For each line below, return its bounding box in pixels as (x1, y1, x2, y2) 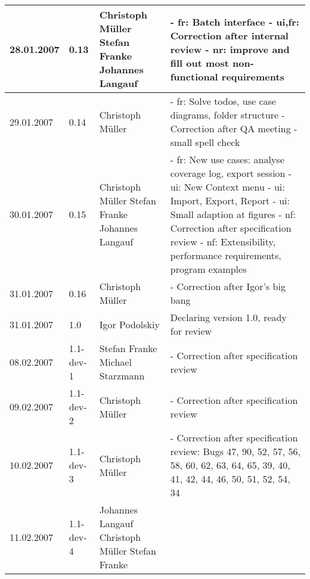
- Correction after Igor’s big (170, 279, 286, 293)
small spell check (170, 135, 240, 149)
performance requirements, (170, 248, 281, 262)
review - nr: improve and (170, 42, 290, 56)
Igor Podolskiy (99, 317, 160, 331)
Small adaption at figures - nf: (170, 207, 296, 221)
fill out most (170, 55, 229, 70)
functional (170, 69, 218, 83)
